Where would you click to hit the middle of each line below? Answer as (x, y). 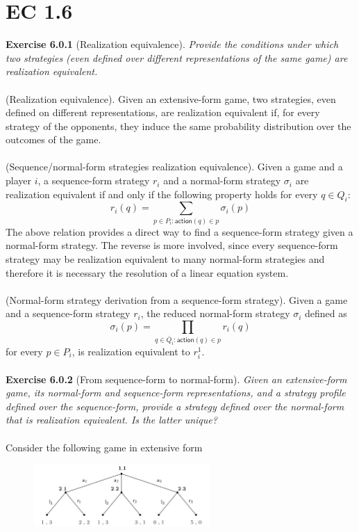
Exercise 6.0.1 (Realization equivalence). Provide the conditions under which (172, 44)
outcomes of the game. (53, 139)
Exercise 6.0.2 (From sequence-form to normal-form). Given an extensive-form (176, 379)
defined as (326, 313)
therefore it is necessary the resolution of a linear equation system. (147, 272)
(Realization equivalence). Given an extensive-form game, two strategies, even (171, 98)
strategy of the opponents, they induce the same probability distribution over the (178, 126)
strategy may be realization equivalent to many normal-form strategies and (165, 258)
